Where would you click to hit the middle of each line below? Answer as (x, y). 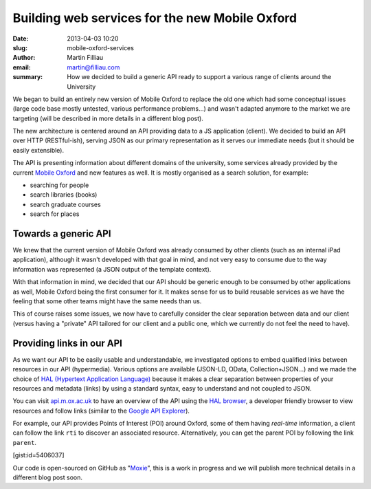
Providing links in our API (68, 343)
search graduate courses (65, 204)
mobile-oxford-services (100, 47)
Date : (21, 39)
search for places (55, 214)
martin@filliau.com (93, 67)
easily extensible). (38, 150)
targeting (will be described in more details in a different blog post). (108, 118)
